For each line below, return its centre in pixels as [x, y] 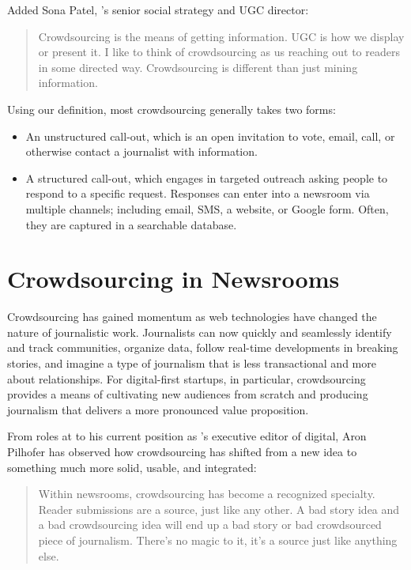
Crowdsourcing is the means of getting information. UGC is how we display [221, 36]
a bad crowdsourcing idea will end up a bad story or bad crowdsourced [210, 525]
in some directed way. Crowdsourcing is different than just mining [198, 67]
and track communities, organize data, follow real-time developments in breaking [203, 347]
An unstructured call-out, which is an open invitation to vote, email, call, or [210, 136]
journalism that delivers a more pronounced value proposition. [158, 409]
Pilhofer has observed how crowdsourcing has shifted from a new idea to [182, 451]
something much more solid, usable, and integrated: [132, 467]
